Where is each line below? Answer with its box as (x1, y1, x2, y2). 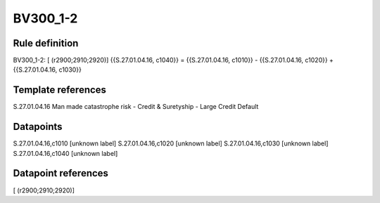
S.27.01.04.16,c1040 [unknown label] (13, 149, 118, 157)
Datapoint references (13, 167, 109, 179)
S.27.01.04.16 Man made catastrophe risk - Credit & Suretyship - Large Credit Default (13, 103, 259, 111)
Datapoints (13, 121, 63, 133)
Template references (13, 84, 107, 96)
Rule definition (13, 37, 79, 49)
